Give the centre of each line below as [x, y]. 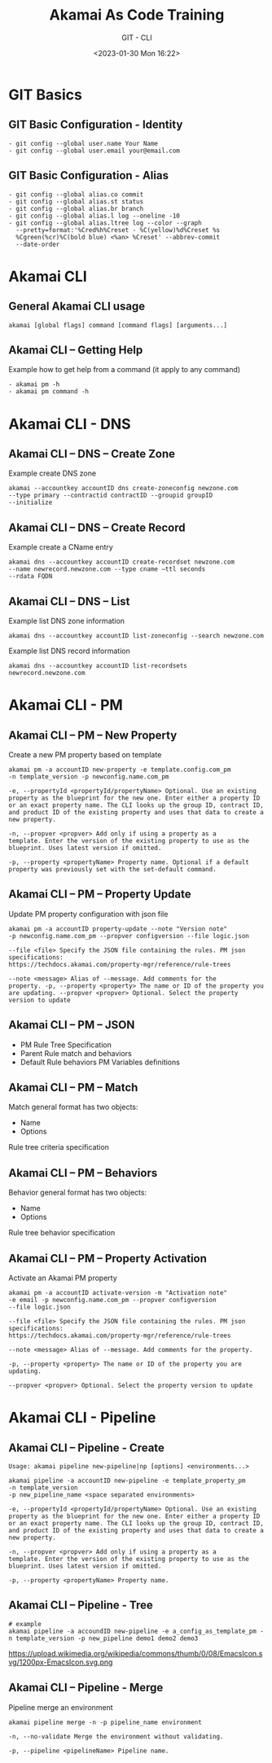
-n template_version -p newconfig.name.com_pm [89, 777]
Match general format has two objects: [73, 1107]
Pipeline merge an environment [61, 1707]
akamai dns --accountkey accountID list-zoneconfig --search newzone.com [136, 636]
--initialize [31, 502]
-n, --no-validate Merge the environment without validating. [116, 1736]
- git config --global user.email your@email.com [94, 151]
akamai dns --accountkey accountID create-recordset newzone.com [121, 562]
